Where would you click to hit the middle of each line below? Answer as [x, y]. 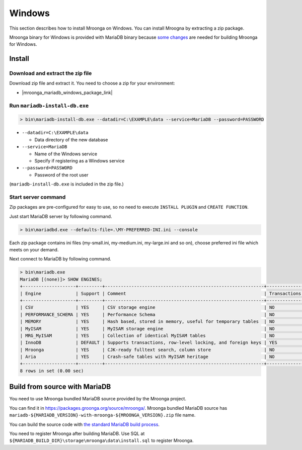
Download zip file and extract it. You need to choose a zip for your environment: [92, 83]
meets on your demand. [34, 250]
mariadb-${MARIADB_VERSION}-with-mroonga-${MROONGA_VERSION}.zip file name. [102, 415]
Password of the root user [61, 175]
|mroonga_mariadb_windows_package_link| [67, 93]
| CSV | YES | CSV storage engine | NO [147, 307]
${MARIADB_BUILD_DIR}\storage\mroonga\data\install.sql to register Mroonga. [101, 440]
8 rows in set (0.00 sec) [52, 371]
